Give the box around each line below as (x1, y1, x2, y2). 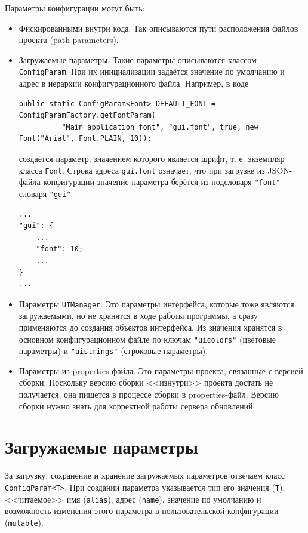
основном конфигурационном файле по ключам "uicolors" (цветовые (19, 332, 276, 345)
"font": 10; (36, 245, 84, 254)
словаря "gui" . (19, 187, 73, 199)
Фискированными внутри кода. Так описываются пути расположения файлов (19, 21, 298, 34)
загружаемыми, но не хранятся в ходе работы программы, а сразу (19, 309, 258, 322)
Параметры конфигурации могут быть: (5, 2, 145, 14)
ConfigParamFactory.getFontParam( (19, 111, 156, 120)
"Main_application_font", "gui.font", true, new (61, 122, 258, 131)
